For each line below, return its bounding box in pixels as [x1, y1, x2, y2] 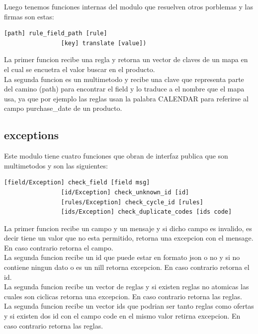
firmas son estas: [4, 11, 54, 21]
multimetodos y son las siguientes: [4, 160, 108, 170]
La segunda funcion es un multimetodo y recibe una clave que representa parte [4, 74, 244, 84]
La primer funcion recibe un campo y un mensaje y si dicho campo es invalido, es [4, 223, 252, 233]
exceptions [4, 127, 59, 143]
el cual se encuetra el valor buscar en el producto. [4, 64, 155, 74]
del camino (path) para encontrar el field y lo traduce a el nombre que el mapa [4, 83, 245, 94]
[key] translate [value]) [61, 39, 147, 47]
